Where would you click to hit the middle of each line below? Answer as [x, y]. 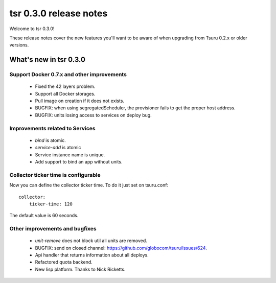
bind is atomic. [50, 140]
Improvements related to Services [52, 128]
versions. [19, 45]
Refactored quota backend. [64, 262]
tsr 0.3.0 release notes [59, 13]
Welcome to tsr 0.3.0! [32, 29]
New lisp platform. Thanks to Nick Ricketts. [80, 269]
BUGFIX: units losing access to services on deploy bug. [93, 115]
